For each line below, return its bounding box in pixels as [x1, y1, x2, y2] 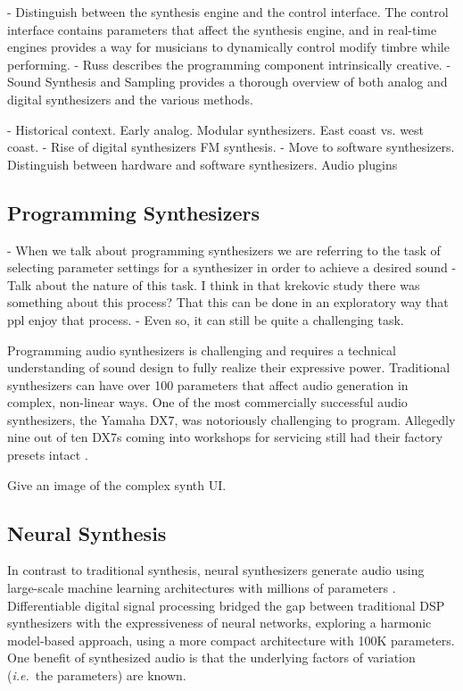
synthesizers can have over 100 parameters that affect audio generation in [7, 375, 409, 394]
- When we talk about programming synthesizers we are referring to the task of [7, 240, 441, 259]
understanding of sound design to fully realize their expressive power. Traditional [7, 358, 451, 377]
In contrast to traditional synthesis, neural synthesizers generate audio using [7, 561, 425, 579]
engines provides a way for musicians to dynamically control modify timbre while [7, 37, 450, 56]
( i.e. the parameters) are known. [7, 666, 186, 685]
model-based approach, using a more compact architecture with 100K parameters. [7, 630, 455, 649]
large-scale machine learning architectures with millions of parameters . [7, 579, 396, 597]
